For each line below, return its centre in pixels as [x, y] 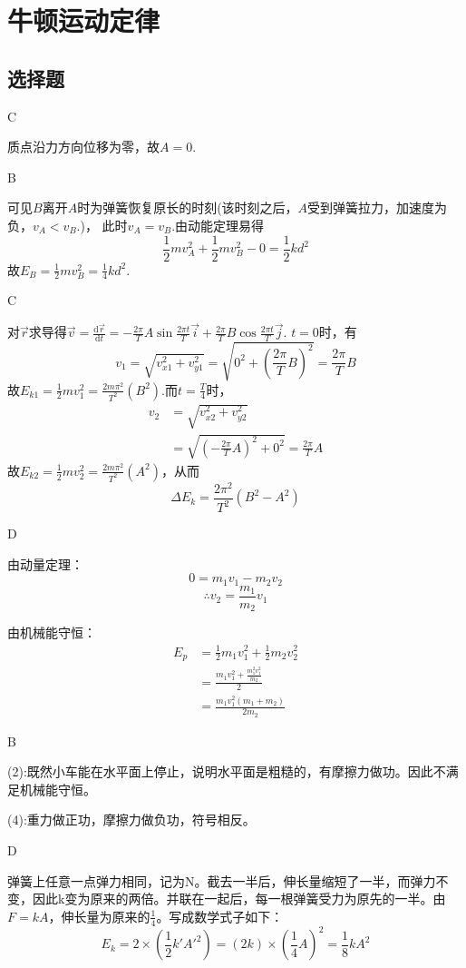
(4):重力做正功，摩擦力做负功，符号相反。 [131, 820]
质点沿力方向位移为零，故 [83, 147]
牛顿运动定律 [84, 20]
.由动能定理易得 [218, 225]
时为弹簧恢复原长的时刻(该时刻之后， [188, 207]
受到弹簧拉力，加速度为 [378, 207]
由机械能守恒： [52, 632]
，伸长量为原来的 [99, 916]
